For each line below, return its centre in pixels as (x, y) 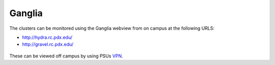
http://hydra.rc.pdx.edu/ (47, 37)
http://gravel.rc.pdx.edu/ (48, 44)
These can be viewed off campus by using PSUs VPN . (66, 56)
